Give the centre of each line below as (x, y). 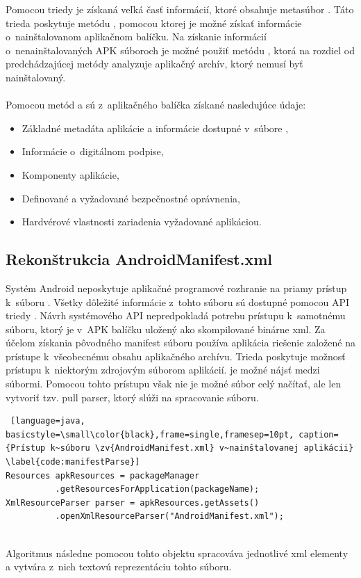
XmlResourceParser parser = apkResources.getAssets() (133, 503)
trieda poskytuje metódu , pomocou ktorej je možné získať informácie (154, 23)
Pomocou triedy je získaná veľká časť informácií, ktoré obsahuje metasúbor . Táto (180, 9)
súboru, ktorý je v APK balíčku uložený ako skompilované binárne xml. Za (166, 329)
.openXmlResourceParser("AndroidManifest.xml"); (169, 516)
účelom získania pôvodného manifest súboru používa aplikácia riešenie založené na (180, 343)
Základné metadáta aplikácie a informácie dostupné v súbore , (155, 128)
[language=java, (48, 421)
